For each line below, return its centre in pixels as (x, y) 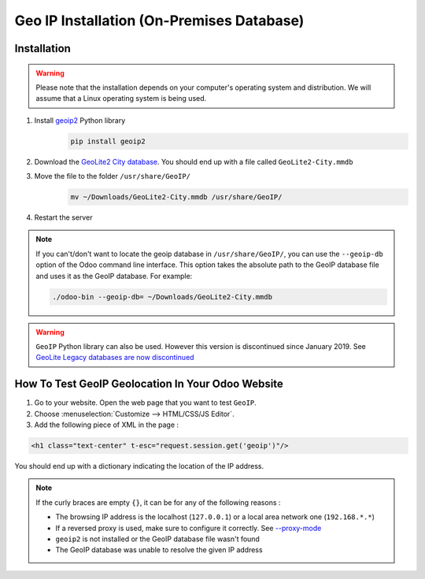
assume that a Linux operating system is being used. (121, 98)
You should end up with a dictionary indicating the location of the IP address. (139, 466)
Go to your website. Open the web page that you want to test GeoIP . (146, 403)
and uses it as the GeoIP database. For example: (114, 276)
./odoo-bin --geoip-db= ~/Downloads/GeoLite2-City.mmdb (163, 297)
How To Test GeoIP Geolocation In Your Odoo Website (149, 384)
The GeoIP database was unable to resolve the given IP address (159, 550)
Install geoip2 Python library (80, 120)
